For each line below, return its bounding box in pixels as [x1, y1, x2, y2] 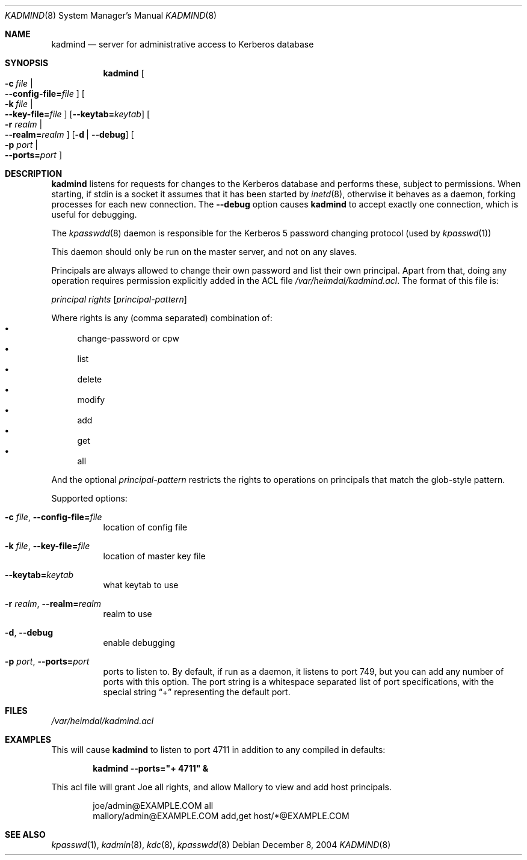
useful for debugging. [51, 209, 137, 220]
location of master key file [103, 551, 206, 561]
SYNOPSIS [5, 58, 49, 68]
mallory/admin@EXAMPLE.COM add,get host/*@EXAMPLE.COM [93, 811, 350, 821]
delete [77, 374, 102, 384]
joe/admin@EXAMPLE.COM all [93, 800, 214, 811]
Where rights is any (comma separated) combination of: [51, 313, 273, 323]
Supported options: [51, 493, 128, 503]
